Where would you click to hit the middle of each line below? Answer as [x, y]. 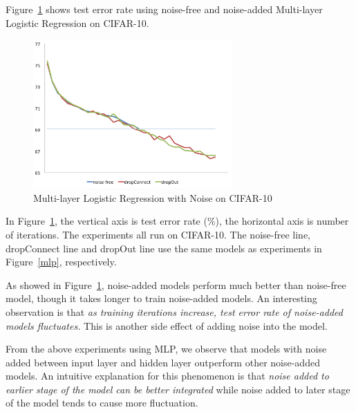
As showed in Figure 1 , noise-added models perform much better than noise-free [176, 284]
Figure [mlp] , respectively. [61, 262]
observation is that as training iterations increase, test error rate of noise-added [174, 311]
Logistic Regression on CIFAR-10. [77, 22]
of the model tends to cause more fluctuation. [102, 403]
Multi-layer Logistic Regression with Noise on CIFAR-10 [153, 197]
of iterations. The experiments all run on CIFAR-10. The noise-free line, [158, 234]
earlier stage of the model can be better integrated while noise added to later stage [178, 389]
